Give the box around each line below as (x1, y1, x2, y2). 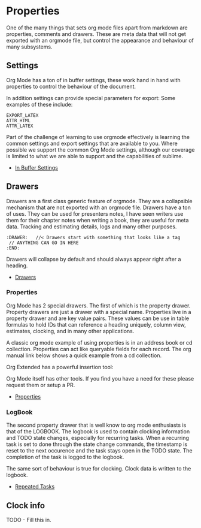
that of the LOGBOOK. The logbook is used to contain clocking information (6, 428, 190, 435)
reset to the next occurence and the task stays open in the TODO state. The (6, 447, 193, 454)
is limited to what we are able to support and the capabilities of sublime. (6, 152, 184, 159)
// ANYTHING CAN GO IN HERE (8, 240, 79, 246)
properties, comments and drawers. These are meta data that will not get (6, 30, 187, 37)
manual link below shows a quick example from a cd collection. (6, 352, 162, 359)
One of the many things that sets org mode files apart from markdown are (6, 24, 188, 31)
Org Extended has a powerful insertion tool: (6, 363, 114, 370)
